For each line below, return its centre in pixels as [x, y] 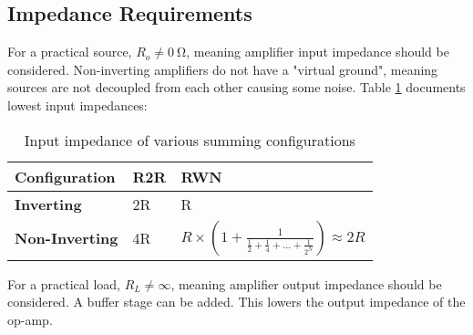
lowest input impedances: [77, 105]
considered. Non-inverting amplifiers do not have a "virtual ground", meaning [223, 69]
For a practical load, [64, 283]
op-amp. [30, 319]
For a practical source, [70, 52]
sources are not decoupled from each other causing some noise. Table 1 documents [236, 87]
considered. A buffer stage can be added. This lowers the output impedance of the [236, 302]
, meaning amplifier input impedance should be [318, 52]
